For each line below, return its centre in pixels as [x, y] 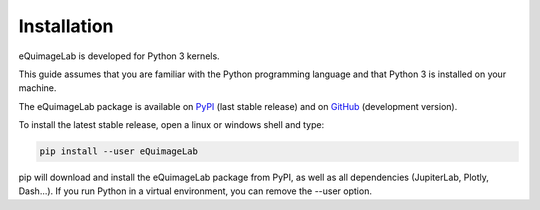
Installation [66, 26]
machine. [37, 88]
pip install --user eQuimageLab [119, 151]
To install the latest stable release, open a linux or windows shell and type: [171, 125]
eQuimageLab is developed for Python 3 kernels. [119, 56]
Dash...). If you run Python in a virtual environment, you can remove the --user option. [195, 191]
